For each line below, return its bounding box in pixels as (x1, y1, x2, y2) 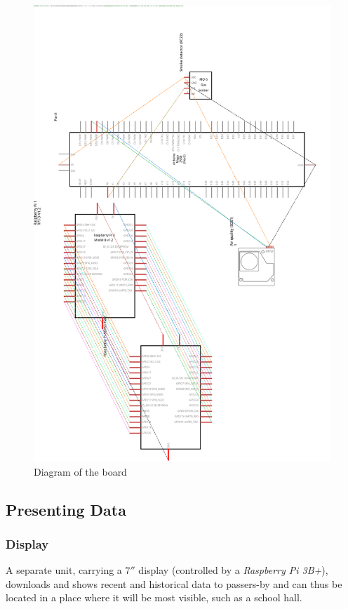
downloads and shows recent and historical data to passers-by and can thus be (6, 576, 342, 591)
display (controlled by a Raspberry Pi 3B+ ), (138, 563, 328, 577)
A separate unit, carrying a (6, 563, 122, 577)
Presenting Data (6, 498, 126, 520)
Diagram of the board (34, 464, 127, 479)
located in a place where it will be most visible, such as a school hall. (6, 590, 302, 605)
